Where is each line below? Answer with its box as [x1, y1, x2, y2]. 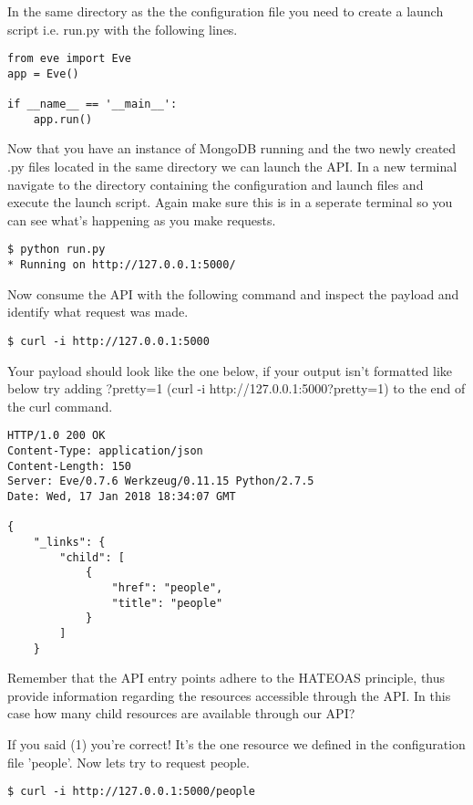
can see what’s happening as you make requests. [7, 210, 276, 229]
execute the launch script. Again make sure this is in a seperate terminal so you [7, 193, 453, 212]
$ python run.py [7, 243, 106, 256]
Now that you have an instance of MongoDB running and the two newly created [7, 139, 457, 158]
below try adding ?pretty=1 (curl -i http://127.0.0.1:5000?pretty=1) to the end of [7, 379, 466, 398]
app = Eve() [7, 67, 79, 80]
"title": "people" [111, 596, 223, 610]
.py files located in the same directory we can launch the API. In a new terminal [7, 157, 458, 176]
